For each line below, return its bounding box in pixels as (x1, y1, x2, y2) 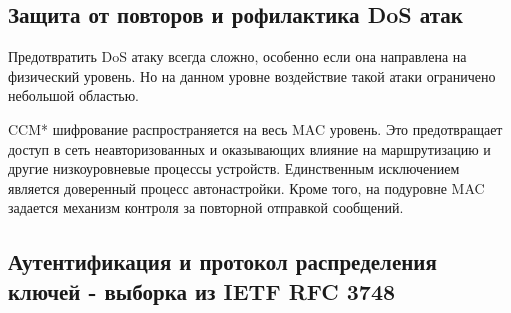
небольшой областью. (8, 85, 139, 106)
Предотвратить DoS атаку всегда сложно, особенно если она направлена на (8, 46, 467, 67)
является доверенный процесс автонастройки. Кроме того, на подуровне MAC (8, 177, 485, 198)
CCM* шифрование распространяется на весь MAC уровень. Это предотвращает (8, 118, 503, 139)
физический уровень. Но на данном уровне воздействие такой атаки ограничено (8, 65, 496, 86)
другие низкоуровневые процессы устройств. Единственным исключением (8, 158, 460, 179)
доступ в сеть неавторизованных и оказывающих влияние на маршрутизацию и (8, 138, 491, 159)
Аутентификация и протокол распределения (8, 246, 437, 277)
